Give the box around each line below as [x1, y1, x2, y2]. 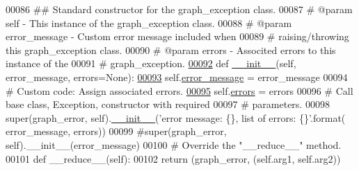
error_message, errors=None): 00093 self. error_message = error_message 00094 [6, 69, 348, 84]
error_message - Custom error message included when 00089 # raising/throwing [6, 29, 349, 44]
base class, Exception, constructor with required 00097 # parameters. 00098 [6, 97, 330, 111]
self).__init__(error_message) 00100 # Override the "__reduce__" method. [6, 137, 342, 152]
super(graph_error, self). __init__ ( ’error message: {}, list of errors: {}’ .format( [6, 110, 346, 125]
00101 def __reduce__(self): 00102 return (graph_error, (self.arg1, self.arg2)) [6, 151, 341, 165]
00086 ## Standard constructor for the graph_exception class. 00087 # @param [6, 2, 353, 16]
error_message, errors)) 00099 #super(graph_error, [6, 124, 227, 138]
